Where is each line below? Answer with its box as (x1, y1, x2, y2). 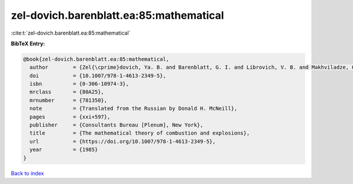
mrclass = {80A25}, (29, 89, 104, 95)
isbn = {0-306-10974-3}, (29, 81, 129, 88)
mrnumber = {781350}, (29, 97, 108, 103)
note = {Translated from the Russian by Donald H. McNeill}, (29, 105, 238, 112)
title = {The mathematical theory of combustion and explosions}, (29, 130, 250, 136)
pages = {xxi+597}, (29, 113, 111, 120)
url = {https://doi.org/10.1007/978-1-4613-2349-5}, (29, 138, 216, 145)
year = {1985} (29, 146, 98, 153)
